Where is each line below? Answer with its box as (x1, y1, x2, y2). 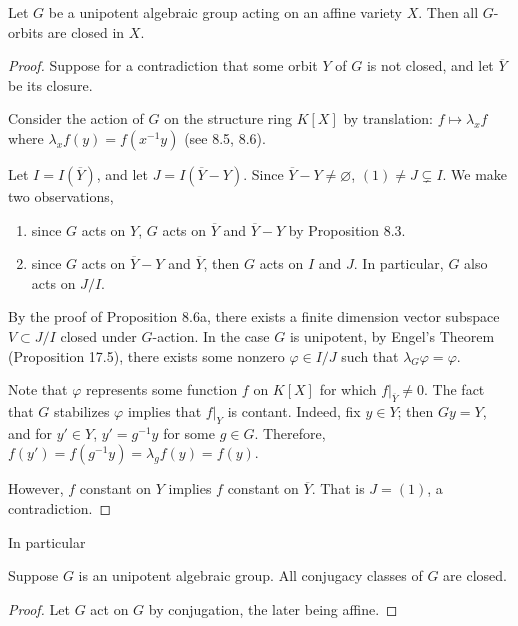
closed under (60, 325, 137, 346)
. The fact (424, 379, 485, 400)
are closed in (47, 21, 125, 42)
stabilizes (54, 400, 110, 421)
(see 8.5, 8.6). (184, 127, 266, 148)
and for (8, 422, 53, 443)
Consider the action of (8, 108, 144, 129)
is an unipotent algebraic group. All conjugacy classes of (78, 565, 423, 586)
